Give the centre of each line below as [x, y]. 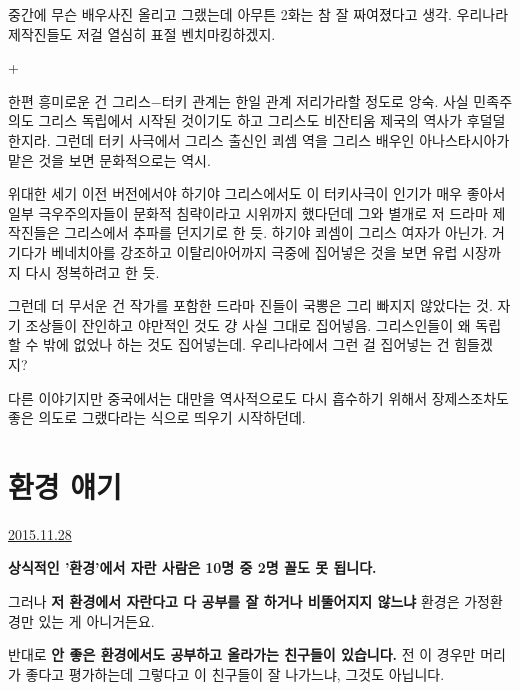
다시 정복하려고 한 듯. [92, 271]
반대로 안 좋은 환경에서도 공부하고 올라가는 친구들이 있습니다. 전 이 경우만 [242, 654]
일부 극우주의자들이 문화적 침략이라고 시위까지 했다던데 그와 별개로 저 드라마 [248, 212]
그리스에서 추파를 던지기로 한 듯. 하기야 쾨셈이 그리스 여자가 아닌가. [276, 232]
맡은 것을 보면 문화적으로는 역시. [109, 159]
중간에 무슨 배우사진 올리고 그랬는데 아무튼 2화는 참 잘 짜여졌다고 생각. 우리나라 [258, 14]
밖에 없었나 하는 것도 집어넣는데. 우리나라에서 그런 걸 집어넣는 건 [246, 344]
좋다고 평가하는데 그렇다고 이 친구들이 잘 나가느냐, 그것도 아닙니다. [235, 673]
